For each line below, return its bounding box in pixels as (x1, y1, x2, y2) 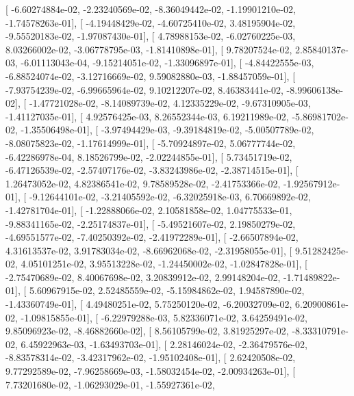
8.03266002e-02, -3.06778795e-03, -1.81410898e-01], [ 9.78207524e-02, (5, 42, 292, 56)
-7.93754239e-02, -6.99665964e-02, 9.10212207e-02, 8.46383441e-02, (5, 82, 283, 96)
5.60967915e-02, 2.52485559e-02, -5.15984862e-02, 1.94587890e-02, (29, 283, 305, 298)
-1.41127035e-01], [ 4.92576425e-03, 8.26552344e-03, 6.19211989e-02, (5, 109, 289, 123)
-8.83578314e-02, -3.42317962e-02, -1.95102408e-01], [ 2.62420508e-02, (5, 350, 296, 365)
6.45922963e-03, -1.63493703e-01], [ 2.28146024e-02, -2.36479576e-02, (21, 336, 307, 351)
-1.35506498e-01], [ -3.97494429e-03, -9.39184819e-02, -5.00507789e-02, (21, 122, 314, 137)
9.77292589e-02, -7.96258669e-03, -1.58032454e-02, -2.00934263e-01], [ (5, 364, 296, 378)
